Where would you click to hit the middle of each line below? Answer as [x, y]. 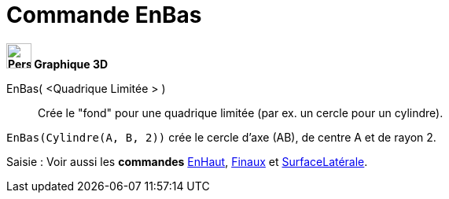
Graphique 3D [71, 64]
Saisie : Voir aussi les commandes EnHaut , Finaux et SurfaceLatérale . [187, 161]
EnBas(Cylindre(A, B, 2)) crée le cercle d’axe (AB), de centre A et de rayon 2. [221, 137]
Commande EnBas [104, 15]
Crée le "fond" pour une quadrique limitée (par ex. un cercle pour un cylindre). [241, 112]
